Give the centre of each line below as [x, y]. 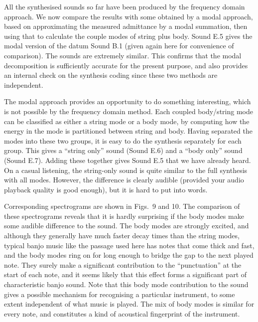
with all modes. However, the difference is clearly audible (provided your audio [124, 180]
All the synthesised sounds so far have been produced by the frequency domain [125, 6]
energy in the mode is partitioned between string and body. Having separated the [128, 131]
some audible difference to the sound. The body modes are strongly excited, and [127, 226]
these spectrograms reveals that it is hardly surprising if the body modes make [124, 216]
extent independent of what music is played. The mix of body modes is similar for [129, 304]
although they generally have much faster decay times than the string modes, [122, 236]
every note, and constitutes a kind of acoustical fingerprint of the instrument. [122, 313]
